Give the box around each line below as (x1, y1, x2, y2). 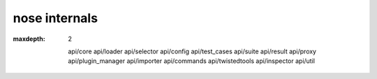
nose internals (13, 10, 98, 26)
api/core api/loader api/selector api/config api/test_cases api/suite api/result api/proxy (68, 47, 317, 55)
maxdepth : (13, 35, 45, 43)
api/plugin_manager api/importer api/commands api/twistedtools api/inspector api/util (68, 57, 316, 65)
